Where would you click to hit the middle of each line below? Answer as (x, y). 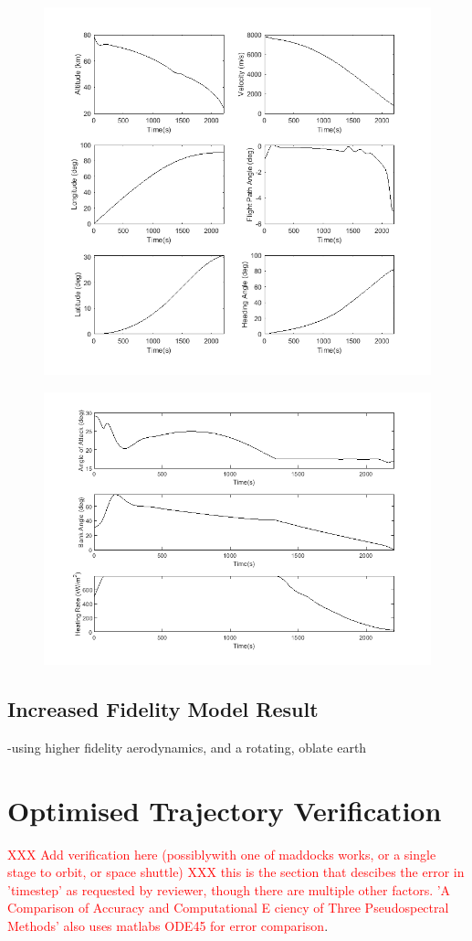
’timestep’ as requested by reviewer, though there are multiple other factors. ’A (229, 889)
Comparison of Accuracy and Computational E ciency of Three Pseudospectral (228, 908)
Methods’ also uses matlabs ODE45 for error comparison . (168, 925)
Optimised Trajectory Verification (225, 810)
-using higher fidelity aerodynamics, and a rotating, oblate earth (187, 747)
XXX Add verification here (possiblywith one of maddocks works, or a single (222, 854)
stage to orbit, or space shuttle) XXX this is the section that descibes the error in (236, 872)
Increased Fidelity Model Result (163, 709)
